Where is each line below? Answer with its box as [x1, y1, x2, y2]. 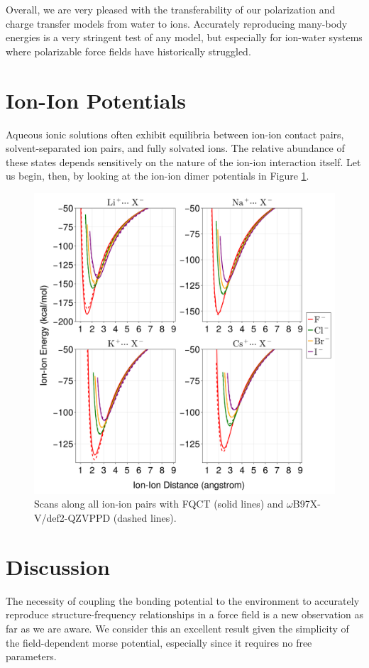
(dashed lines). [113, 510, 177, 525]
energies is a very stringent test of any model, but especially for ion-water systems [6, 30, 363, 45]
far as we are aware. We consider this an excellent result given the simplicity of [6, 620, 349, 635]
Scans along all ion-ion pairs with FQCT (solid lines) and [34, 496, 284, 511]
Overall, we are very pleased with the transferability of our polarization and [6, 2, 336, 16]
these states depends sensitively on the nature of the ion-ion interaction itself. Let [6, 154, 361, 169]
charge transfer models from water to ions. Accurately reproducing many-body [6, 16, 348, 31]
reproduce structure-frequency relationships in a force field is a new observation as [6, 607, 363, 622]
